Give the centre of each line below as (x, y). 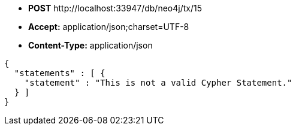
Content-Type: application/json (90, 45)
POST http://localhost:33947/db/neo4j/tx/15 (115, 8)
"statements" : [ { (60, 73)
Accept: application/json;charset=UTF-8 (109, 27)
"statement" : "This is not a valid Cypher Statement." (158, 83)
